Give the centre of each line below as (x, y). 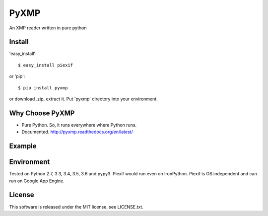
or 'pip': (17, 76)
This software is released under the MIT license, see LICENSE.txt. (76, 207)
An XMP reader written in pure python (48, 28)
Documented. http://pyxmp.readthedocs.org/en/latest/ (77, 132)
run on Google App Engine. (37, 181)
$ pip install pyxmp (43, 88)
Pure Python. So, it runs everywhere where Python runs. (79, 125)
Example (23, 146)
